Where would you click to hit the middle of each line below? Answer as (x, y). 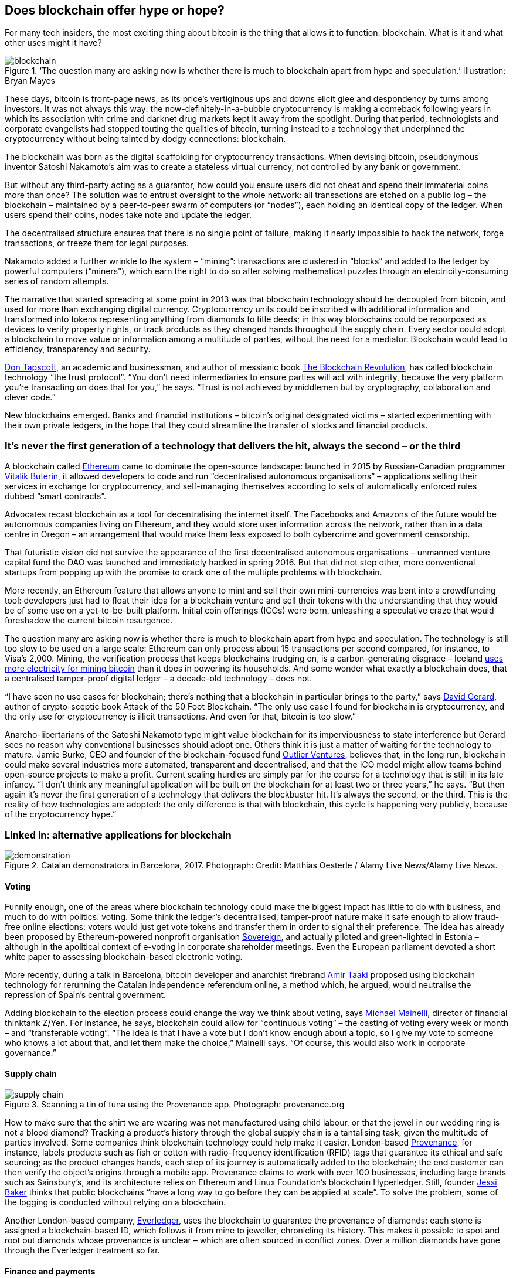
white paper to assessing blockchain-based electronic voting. (124, 957)
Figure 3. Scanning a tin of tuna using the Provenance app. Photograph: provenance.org (175, 1105)
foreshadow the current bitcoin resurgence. (89, 621)
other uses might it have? (53, 43)
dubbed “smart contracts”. (56, 496)
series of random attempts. (57, 281)
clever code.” (30, 397)
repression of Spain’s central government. (86, 995)
